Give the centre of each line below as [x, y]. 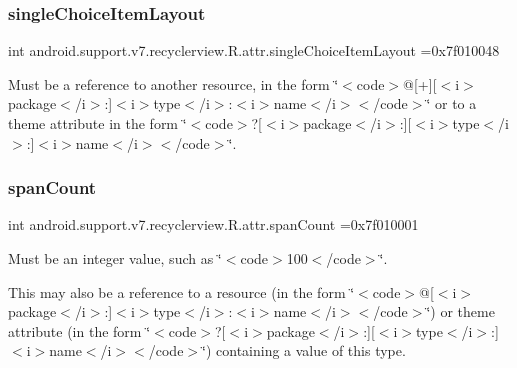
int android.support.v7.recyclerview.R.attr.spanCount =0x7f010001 [213, 224]
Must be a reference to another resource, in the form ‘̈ [173, 83]
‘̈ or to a [451, 103]
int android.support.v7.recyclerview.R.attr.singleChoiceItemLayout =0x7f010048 [254, 50]
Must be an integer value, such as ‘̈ [115, 258]
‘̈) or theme [460, 311]
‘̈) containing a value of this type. [304, 350]
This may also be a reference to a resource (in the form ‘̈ [181, 291]
